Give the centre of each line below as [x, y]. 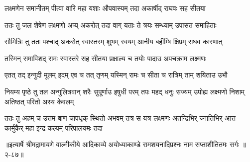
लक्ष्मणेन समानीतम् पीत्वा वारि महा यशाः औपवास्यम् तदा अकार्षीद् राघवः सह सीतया [105, 8]
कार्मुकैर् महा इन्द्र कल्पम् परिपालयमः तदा [54, 127]
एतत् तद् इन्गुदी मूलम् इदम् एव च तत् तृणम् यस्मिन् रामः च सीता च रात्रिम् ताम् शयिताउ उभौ [116, 75]
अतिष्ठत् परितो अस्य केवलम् [39, 101]
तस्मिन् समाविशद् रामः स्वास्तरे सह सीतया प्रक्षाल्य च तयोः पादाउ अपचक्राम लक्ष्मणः [106, 58]
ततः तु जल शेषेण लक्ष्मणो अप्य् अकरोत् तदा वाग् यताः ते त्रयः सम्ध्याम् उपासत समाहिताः [111, 25]
